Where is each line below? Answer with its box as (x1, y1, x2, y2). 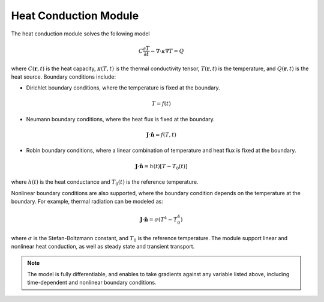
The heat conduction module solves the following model (11, 30, 150, 37)
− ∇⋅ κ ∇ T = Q (150, 47, 184, 54)
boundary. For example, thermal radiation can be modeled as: (11, 198, 163, 205)
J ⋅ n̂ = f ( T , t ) (146, 131, 176, 138)
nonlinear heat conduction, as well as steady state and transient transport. (11, 243, 195, 250)
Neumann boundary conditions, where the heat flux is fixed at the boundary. (26, 115, 215, 122)
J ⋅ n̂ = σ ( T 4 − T (140, 215, 178, 223)
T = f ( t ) (151, 100, 171, 107)
